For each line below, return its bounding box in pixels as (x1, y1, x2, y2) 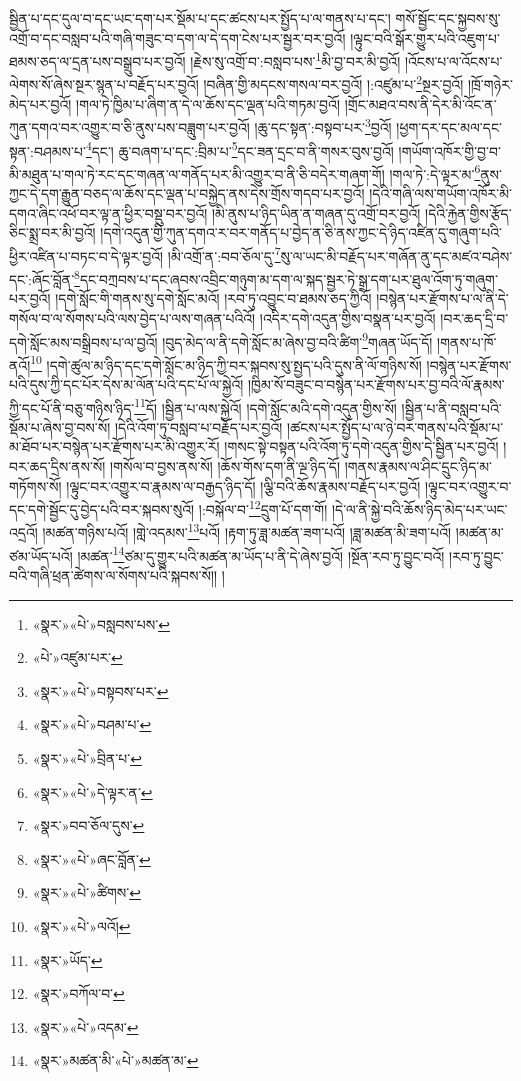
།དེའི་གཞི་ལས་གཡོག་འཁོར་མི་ (369, 183, 513, 204)
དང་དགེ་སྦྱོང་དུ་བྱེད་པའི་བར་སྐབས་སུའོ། (9, 498, 195, 519)
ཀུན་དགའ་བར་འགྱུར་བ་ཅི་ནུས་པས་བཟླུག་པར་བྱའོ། (9, 116, 250, 137)
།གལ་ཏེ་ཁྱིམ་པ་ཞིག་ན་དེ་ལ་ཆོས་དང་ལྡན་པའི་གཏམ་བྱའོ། (76, 93, 341, 114)
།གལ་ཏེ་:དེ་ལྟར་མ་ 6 (389, 160, 481, 184)
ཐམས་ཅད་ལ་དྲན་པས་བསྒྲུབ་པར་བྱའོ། (9, 50, 186, 71)
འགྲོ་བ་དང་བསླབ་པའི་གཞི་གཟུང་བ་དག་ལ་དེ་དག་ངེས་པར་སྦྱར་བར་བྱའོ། (9, 27, 346, 48)
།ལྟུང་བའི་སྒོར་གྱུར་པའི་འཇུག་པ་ (350, 27, 500, 48)
